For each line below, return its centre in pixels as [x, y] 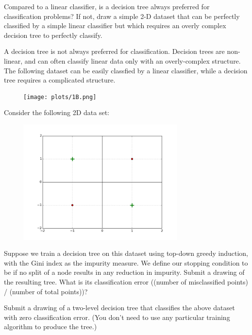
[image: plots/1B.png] [60, 97]
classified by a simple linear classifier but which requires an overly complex [115, 25]
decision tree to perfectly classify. [53, 35]
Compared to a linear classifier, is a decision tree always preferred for [107, 6]
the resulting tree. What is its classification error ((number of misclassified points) [126, 281]
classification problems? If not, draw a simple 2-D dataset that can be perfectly [122, 16]
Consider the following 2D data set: [57, 112]
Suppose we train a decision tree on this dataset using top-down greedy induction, [126, 253]
